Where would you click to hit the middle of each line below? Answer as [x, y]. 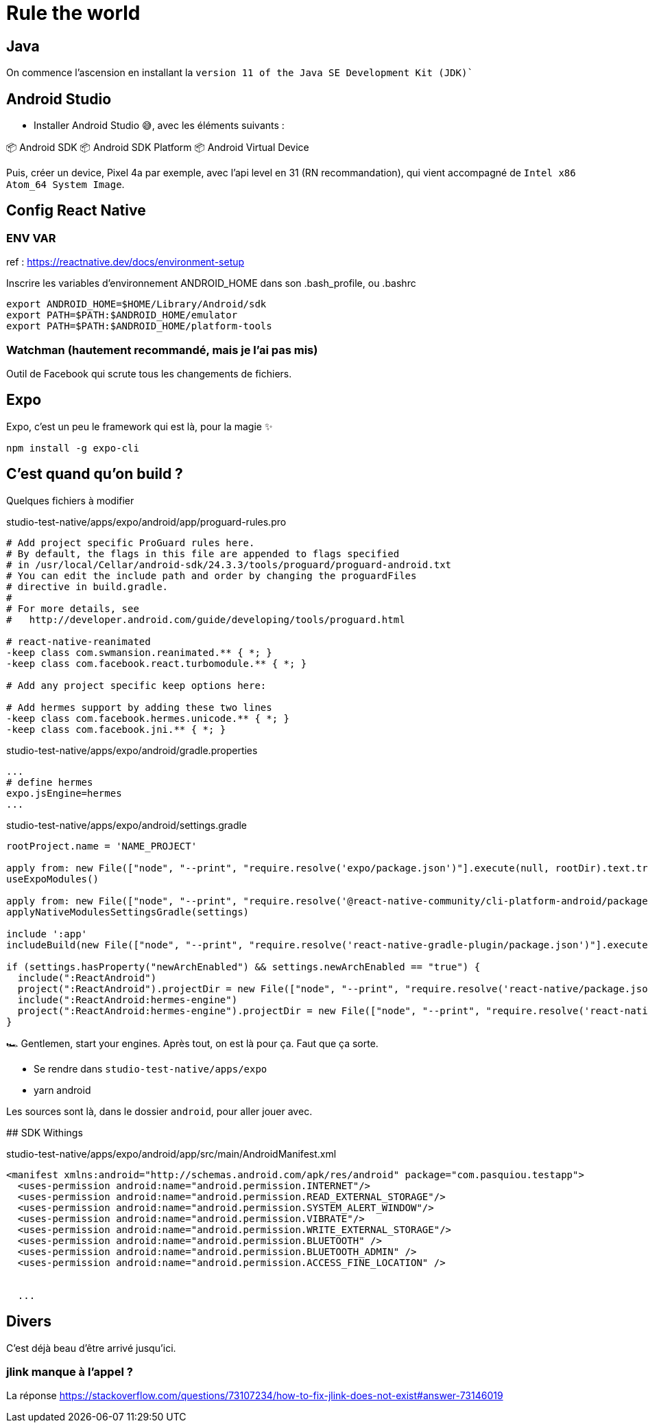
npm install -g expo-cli [73, 448]
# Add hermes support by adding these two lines [139, 707]
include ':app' [47, 934]
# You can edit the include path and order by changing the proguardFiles [212, 575]
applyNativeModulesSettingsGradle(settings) [128, 912]
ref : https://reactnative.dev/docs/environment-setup [125, 262]
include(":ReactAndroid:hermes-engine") [128, 999]
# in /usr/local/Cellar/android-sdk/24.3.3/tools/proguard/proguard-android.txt [229, 564]
